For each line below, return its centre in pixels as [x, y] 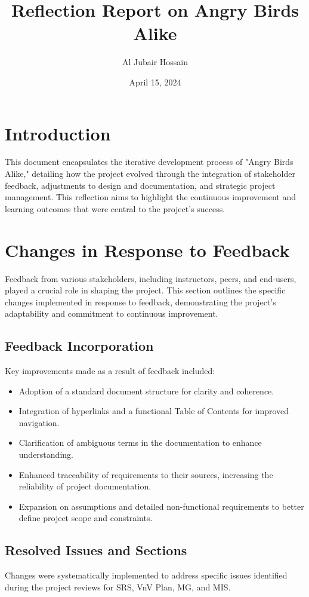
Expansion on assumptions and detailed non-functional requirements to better [161, 506]
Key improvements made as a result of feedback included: [110, 371]
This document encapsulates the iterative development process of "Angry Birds [149, 162]
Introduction [58, 133]
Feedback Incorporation [79, 346]
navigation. [39, 422]
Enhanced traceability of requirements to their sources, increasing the [146, 474]
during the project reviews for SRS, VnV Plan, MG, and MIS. [118, 587]
